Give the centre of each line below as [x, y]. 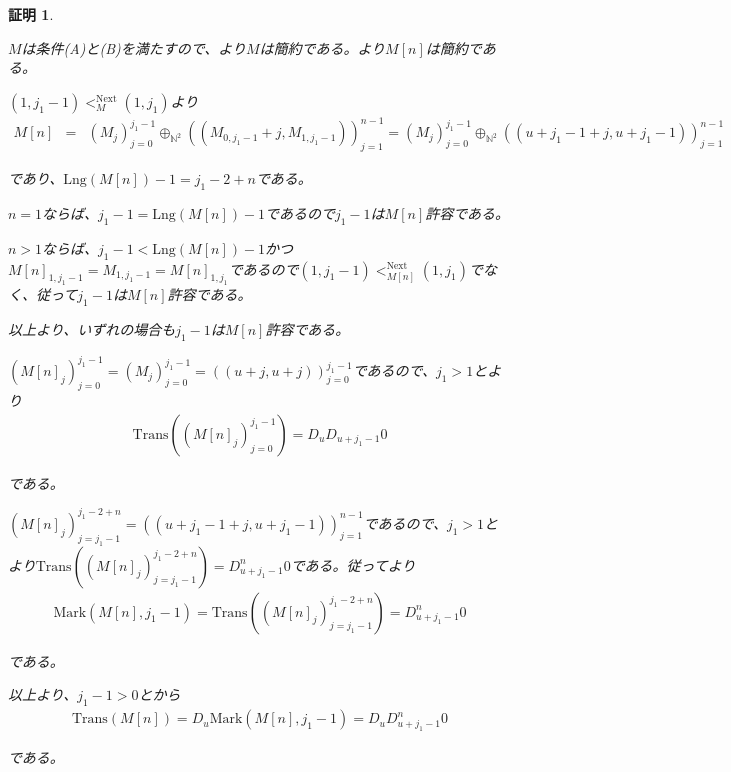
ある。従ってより [360, 564]
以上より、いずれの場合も [92, 329]
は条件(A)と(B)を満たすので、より [133, 47]
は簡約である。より [322, 47]
